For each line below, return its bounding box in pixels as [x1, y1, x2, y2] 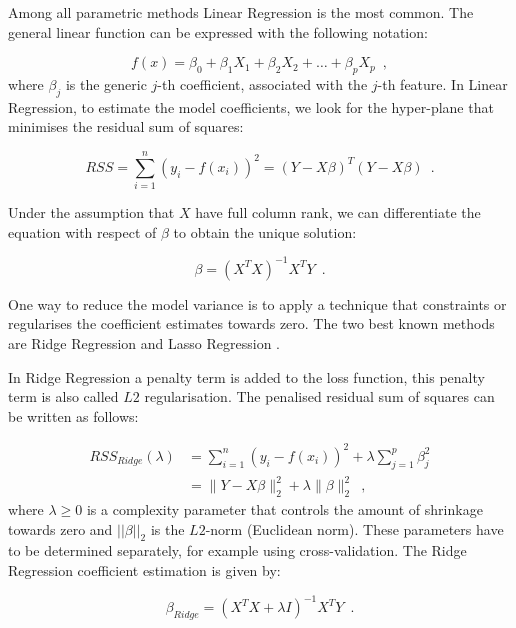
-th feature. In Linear [377, 73, 508, 94]
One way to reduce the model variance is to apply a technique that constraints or [8, 293, 507, 314]
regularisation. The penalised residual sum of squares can [144, 386, 495, 407]
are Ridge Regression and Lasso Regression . [8, 332, 281, 353]
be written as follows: [8, 405, 139, 426]
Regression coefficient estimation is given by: [8, 559, 281, 580]
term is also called [8, 386, 119, 407]
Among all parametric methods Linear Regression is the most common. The [8, 2, 474, 22]
